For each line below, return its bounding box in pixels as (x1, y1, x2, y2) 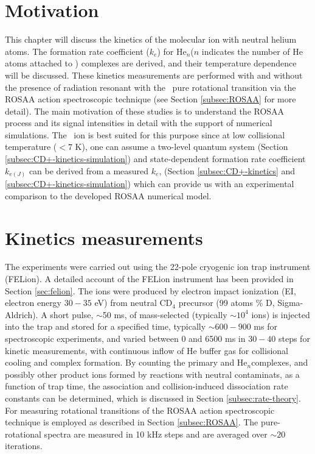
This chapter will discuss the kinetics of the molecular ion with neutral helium (5, 33, 297, 46)
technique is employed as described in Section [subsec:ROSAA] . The (5, 416, 258, 428)
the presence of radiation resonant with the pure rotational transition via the (5, 80, 296, 93)
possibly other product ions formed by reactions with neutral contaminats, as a (5, 367, 300, 380)
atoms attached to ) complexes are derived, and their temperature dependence (5, 57, 297, 69)
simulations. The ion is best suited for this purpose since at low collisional (5, 128, 285, 141)
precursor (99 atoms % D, (178, 296, 275, 309)
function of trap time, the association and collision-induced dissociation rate (5, 380, 288, 392)
